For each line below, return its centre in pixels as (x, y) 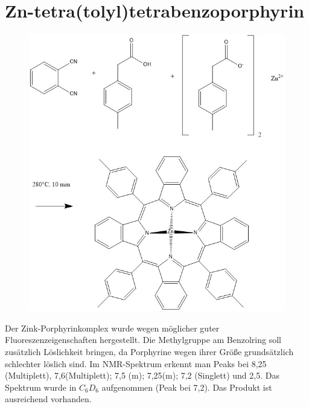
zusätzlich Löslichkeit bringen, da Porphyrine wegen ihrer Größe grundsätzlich (149, 352)
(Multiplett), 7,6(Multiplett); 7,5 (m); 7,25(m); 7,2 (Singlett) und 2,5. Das (142, 375)
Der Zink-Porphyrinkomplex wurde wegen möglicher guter (112, 328)
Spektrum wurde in (41, 387)
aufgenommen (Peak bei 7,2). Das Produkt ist (187, 387)
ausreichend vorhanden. (48, 399)
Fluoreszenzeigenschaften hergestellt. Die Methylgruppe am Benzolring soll (143, 340)
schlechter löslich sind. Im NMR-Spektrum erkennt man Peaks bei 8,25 (136, 363)
